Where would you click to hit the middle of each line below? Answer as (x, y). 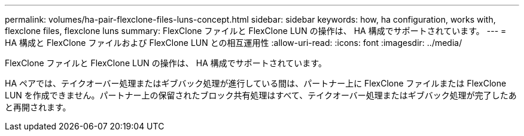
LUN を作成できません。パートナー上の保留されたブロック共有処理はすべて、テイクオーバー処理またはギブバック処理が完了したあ (261, 95)
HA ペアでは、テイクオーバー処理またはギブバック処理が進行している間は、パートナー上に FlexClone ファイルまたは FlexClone (256, 83)
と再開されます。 (38, 107)
